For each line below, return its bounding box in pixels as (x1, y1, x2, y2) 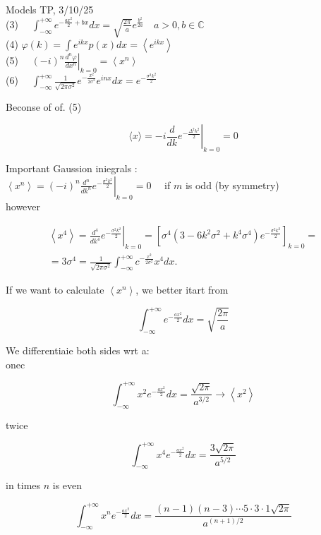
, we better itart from (135, 282, 229, 297)
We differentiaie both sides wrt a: (6, 343, 150, 358)
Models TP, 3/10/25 (6, 2, 94, 16)
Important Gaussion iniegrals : (6, 161, 138, 176)
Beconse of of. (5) (6, 99, 82, 114)
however (6, 198, 41, 213)
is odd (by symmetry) (185, 177, 279, 192)
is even (52, 478, 83, 493)
